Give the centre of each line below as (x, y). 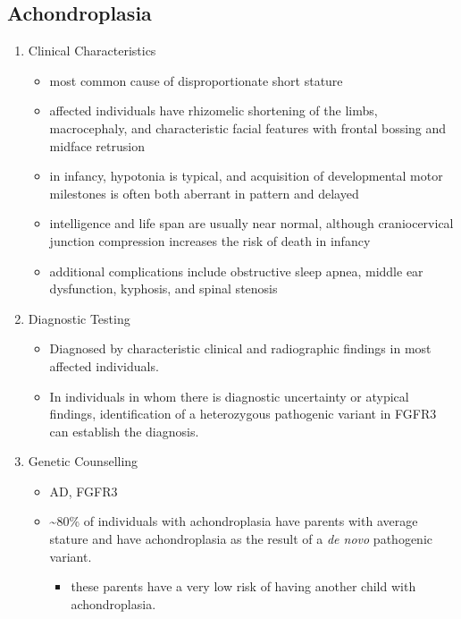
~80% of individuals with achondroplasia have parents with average (234, 521)
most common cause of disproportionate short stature (196, 80)
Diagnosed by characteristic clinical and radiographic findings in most (240, 348)
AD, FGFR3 (84, 491)
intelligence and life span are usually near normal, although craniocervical (251, 223)
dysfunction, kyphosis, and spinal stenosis (163, 288)
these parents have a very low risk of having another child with (243, 586)
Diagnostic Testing (79, 318)
